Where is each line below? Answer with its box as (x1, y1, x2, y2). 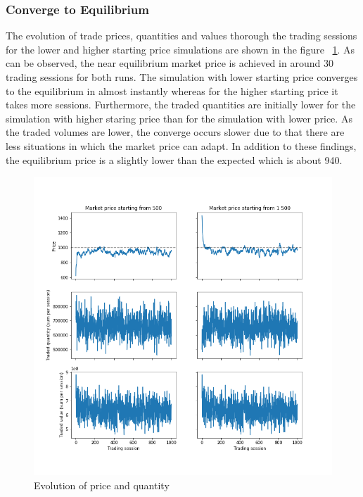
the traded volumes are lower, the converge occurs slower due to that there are (6, 125, 345, 139)
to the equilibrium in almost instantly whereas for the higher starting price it (6, 83, 338, 98)
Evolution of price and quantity (34, 477, 170, 492)
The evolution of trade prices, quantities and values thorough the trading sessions (6, 28, 357, 43)
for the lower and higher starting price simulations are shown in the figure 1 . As (6, 42, 355, 56)
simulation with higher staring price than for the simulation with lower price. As (6, 111, 352, 125)
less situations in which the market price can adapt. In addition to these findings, (6, 138, 357, 153)
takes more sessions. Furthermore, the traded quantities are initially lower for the (6, 97, 356, 112)
